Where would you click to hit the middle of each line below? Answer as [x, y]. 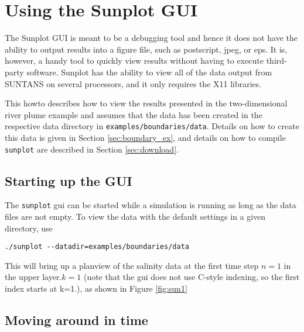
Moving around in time [76, 320]
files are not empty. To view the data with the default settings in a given [135, 217]
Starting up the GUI [69, 180]
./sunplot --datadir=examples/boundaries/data [97, 247]
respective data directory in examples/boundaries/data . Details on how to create [152, 126]
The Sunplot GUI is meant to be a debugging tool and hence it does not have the [151, 38]
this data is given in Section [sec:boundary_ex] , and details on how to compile [145, 137]
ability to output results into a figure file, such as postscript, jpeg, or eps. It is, [146, 49]
